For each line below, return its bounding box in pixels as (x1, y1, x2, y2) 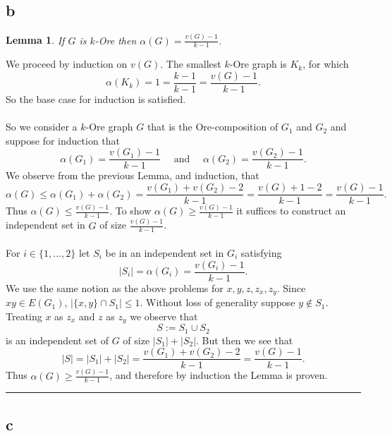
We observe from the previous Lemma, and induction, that (6, 168, 259, 183)
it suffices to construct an (236, 203, 346, 218)
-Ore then (94, 32, 137, 47)
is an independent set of (6, 332, 109, 347)
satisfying (240, 245, 282, 260)
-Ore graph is (229, 56, 287, 71)
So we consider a (6, 119, 78, 134)
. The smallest (160, 56, 221, 71)
